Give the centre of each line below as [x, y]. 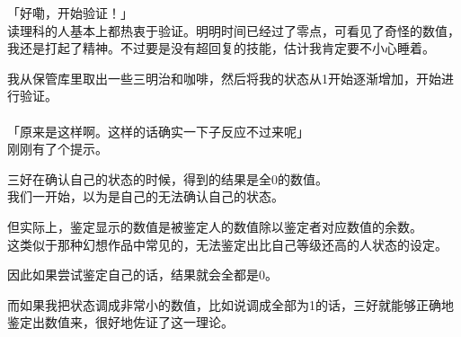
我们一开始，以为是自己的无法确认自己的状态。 [146, 196]
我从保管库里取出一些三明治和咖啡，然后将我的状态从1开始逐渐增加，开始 [224, 78]
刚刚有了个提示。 [58, 149]
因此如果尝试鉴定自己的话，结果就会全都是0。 [142, 275]
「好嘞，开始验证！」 [70, 13]
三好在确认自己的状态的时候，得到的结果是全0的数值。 [168, 178]
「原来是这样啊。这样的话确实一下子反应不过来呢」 [158, 131]
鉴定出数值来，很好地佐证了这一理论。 [120, 322]
